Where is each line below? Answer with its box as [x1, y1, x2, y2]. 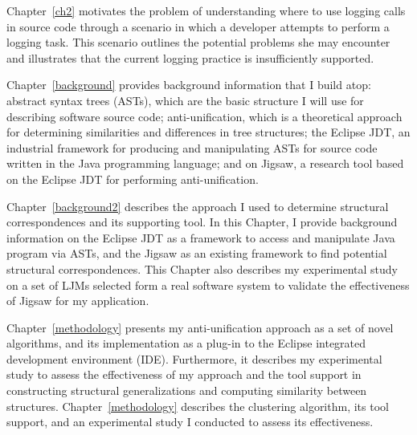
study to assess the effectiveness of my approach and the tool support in [6, 366, 362, 383]
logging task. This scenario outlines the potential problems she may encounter [6, 34, 390, 51]
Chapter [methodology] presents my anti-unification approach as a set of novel [6, 319, 394, 335]
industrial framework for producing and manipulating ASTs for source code [6, 139, 378, 156]
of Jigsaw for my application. [6, 292, 149, 309]
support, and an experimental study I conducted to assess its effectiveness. [6, 413, 374, 430]
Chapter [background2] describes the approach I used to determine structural [6, 197, 389, 214]
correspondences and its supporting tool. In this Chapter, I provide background [6, 213, 398, 230]
